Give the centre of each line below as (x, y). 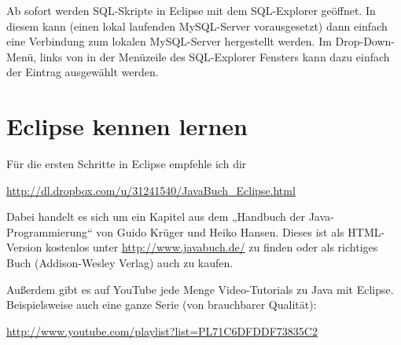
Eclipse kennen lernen (127, 126)
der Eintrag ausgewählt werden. (83, 72)
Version (24, 247)
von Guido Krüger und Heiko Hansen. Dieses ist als (220, 231)
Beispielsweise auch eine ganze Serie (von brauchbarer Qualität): (162, 305)
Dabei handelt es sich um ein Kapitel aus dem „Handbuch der (156, 217)
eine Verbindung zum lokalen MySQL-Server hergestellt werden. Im (169, 41)
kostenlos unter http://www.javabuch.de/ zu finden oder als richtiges (212, 247)
